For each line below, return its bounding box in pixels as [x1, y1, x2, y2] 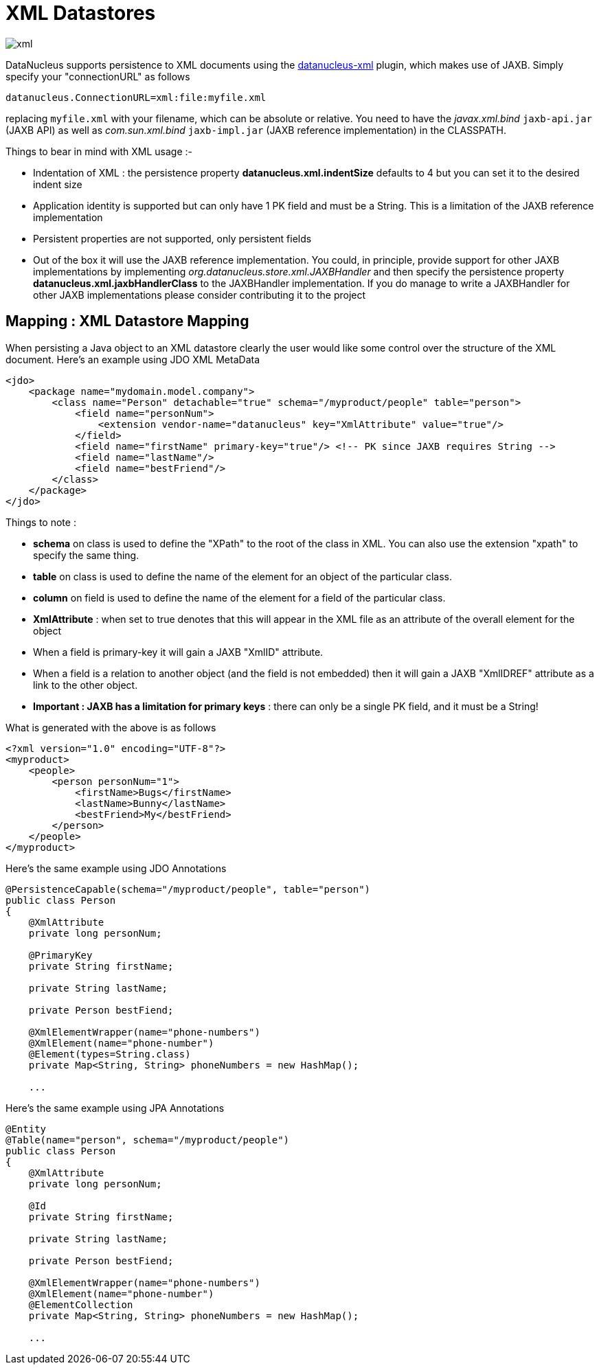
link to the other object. [33, 678, 138, 691]
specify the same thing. [33, 549, 139, 561]
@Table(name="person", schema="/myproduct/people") [5, 1134, 290, 1145]
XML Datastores [5, 1, 156, 25]
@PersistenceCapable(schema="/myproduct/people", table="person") [5, 883, 371, 895]
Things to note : [5, 516, 76, 528]
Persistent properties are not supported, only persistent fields [33, 232, 312, 244]
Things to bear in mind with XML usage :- [5, 145, 193, 157]
